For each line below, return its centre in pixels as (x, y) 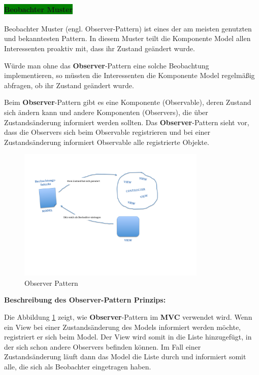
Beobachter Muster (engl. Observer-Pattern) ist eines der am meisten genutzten (128, 28)
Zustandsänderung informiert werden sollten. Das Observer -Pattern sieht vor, (127, 122)
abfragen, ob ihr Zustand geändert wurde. (69, 85)
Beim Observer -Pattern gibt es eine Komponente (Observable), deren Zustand (128, 102)
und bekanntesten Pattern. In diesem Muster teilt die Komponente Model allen (127, 38)
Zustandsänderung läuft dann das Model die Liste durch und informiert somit (125, 357)
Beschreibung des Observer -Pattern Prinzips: (85, 300)
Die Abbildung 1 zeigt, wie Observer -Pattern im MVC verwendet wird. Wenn (128, 316)
